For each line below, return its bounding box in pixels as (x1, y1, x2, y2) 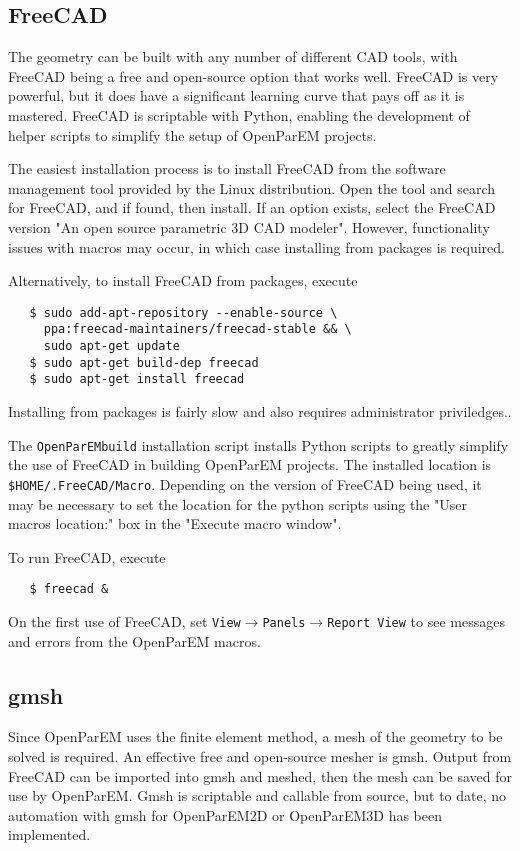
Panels (262, 615, 306, 630)
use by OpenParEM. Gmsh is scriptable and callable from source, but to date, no (8, 785, 507, 806)
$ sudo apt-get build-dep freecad (29, 355, 259, 370)
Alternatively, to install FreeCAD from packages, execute (8, 270, 358, 291)
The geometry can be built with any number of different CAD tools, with (8, 46, 458, 67)
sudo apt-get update (43, 339, 180, 354)
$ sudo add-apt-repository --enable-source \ (29, 305, 338, 320)
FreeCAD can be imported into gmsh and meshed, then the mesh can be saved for (8, 765, 512, 786)
